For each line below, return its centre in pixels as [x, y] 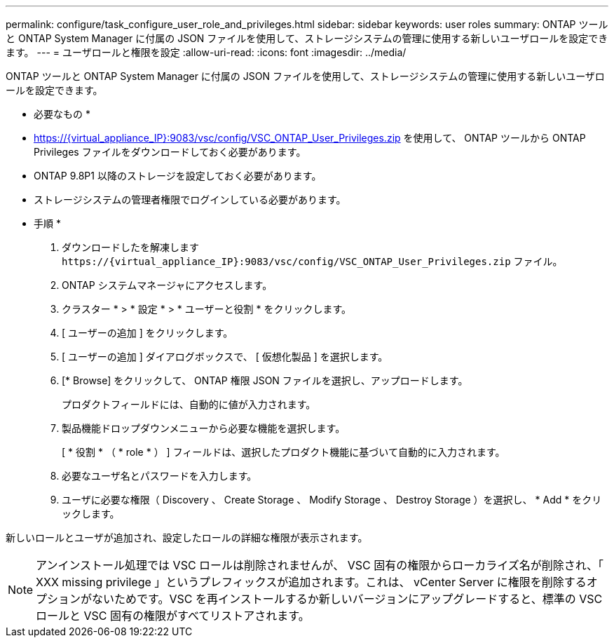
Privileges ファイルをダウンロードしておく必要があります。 [170, 152]
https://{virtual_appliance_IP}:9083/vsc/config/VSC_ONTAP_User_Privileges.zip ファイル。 [312, 261]
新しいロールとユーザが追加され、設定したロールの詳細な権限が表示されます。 [187, 537]
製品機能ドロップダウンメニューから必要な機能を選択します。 [204, 428]
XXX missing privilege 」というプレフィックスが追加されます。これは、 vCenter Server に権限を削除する [311, 582]
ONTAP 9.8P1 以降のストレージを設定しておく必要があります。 [178, 176]
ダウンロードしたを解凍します [130, 247]
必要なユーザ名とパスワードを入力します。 [159, 476]
